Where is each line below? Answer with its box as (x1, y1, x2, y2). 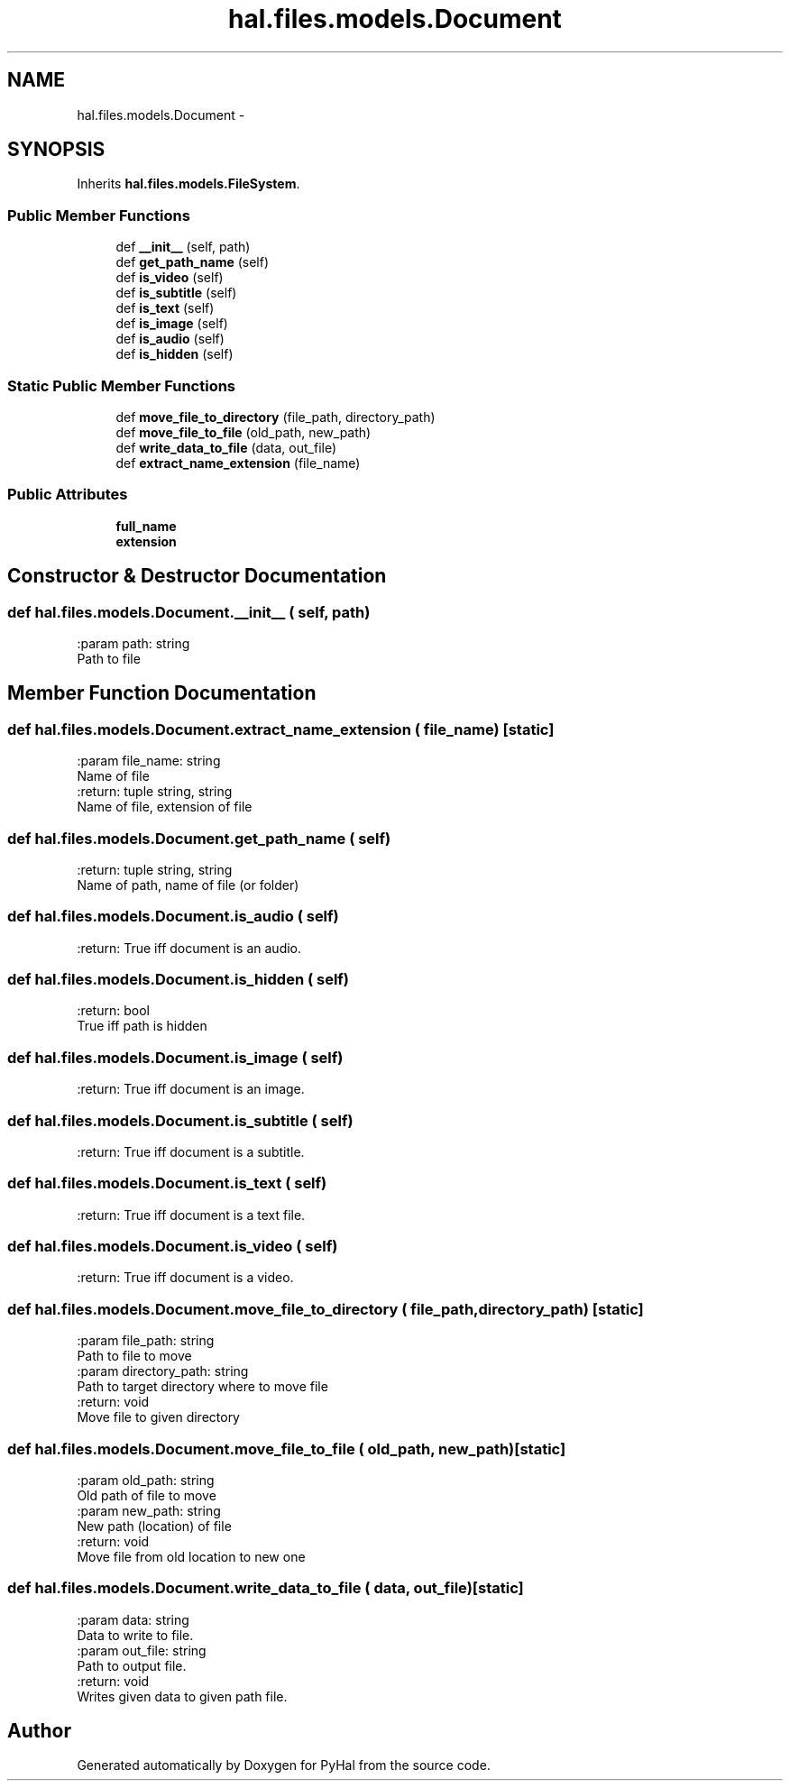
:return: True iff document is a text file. (77, 1206, 306, 1223)
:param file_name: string (77, 753, 221, 769)
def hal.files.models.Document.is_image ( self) (7, 1048, 344, 1067)
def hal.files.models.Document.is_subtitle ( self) (7, 1111, 354, 1130)
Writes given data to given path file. (77, 1688, 288, 1704)
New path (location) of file (77, 1518, 232, 1534)
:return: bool (77, 1003, 150, 1019)
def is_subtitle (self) (115, 285, 237, 301)
